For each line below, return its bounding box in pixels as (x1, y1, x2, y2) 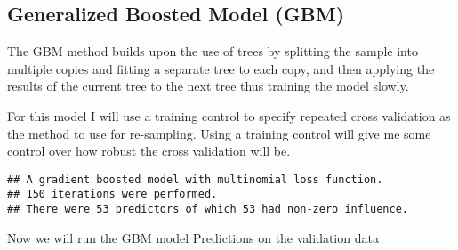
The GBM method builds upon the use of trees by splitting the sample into (7, 42, 418, 60)
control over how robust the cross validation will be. (7, 141, 291, 160)
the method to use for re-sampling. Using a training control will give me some (7, 124, 431, 142)
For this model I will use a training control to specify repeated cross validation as (7, 106, 451, 125)
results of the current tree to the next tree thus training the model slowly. (7, 77, 409, 95)
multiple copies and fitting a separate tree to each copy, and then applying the (7, 59, 435, 77)
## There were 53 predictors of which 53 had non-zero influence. (7, 203, 409, 216)
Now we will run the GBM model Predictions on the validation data (7, 228, 379, 246)
